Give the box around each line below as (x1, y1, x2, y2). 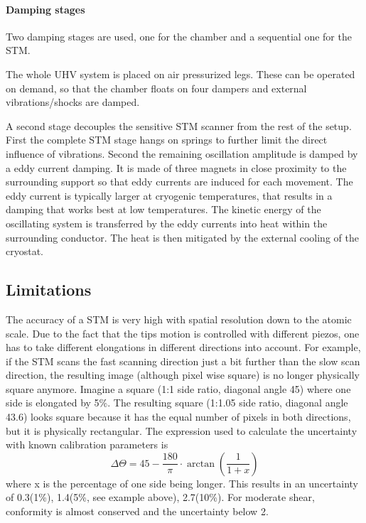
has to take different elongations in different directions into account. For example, (6, 340, 361, 355)
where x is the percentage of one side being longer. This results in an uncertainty (6, 475, 359, 490)
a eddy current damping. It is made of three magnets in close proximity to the (6, 160, 347, 175)
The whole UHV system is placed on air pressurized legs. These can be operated (6, 66, 355, 81)
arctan (187, 458, 215, 469)
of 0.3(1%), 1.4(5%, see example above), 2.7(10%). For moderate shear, (6, 490, 315, 505)
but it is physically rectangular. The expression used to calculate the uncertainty (6, 423, 357, 438)
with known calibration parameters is (6, 437, 168, 452)
